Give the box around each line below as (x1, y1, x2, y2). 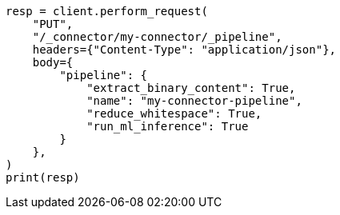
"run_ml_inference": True (86, 120, 249, 133)
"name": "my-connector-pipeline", (86, 94, 302, 107)
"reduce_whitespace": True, (86, 107, 262, 120)
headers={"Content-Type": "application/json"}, (32, 43, 337, 56)
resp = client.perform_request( (6, 5, 208, 18)
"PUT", (32, 18, 74, 30)
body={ (32, 56, 74, 69)
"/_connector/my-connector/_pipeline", (32, 30, 282, 43)
